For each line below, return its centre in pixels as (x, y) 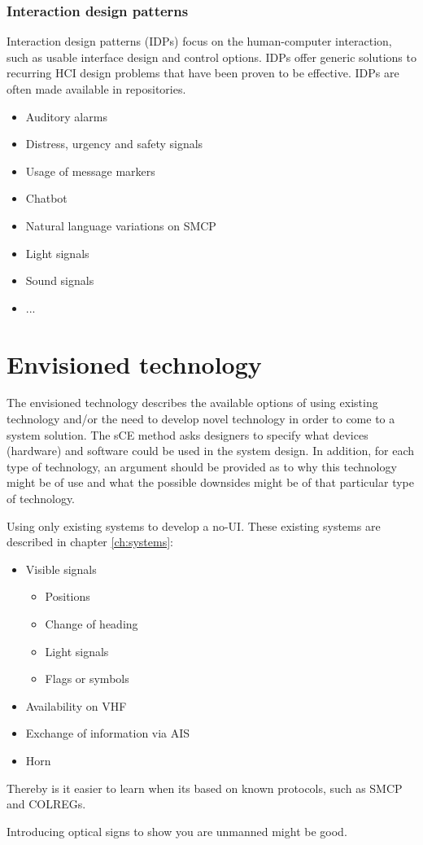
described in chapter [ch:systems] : (90, 542)
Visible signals (61, 569)
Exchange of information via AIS (108, 733)
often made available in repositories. (96, 89)
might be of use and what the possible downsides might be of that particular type (210, 482)
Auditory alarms (66, 116)
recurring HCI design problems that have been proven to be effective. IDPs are (203, 73)
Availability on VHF (76, 705)
